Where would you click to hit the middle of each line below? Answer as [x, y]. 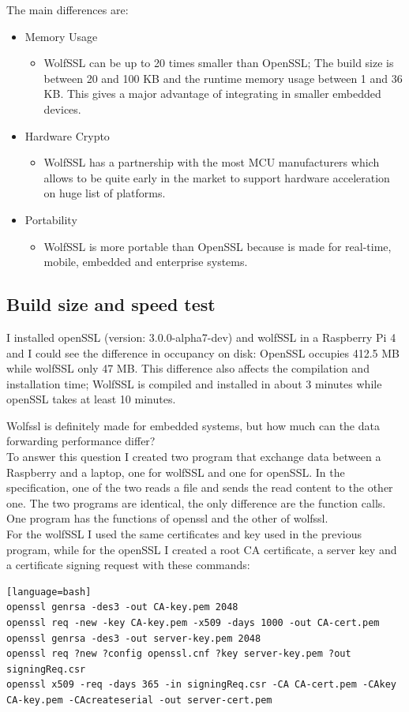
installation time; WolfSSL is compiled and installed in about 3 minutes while [194, 383]
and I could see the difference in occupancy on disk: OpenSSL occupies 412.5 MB [203, 352]
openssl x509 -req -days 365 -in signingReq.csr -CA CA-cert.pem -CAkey [201, 685]
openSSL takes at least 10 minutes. [91, 399]
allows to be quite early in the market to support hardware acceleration [217, 177]
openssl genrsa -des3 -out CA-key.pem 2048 [122, 607]
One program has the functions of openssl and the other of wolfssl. [167, 518]
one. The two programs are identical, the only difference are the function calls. [196, 502]
